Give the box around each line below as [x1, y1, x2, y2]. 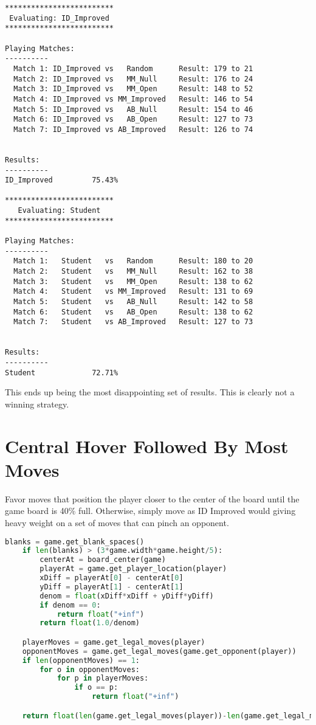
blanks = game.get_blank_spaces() [5, 537, 145, 546]
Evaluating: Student [18, 206, 101, 215]
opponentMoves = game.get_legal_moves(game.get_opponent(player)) [22, 647, 297, 656]
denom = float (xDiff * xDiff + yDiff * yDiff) [39, 591, 214, 600]
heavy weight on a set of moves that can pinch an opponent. [5, 516, 229, 529]
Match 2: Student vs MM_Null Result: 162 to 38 [13, 267, 253, 276]
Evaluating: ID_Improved [9, 13, 109, 23]
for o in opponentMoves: [39, 665, 140, 674]
